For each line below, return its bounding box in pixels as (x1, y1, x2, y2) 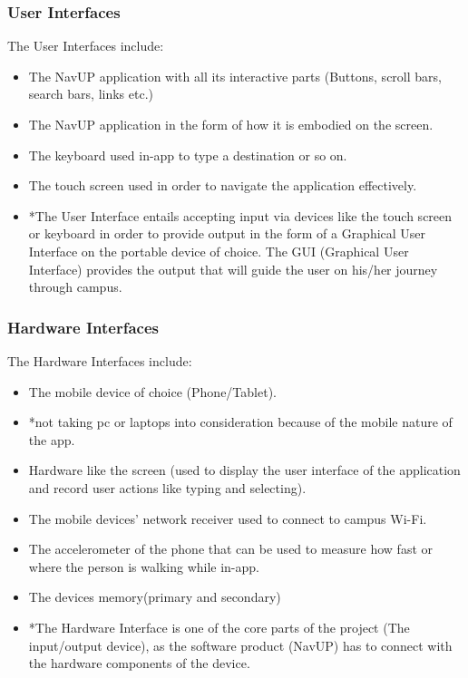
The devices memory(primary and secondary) (28, 587, 281, 606)
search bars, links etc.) (28, 84, 153, 103)
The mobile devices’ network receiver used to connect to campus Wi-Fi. (28, 508, 427, 528)
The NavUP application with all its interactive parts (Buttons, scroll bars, (28, 66, 442, 85)
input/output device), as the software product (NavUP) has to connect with (28, 635, 453, 654)
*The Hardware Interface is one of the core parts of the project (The (28, 617, 410, 636)
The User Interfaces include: (7, 36, 164, 55)
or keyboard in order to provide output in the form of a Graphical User (28, 224, 426, 243)
